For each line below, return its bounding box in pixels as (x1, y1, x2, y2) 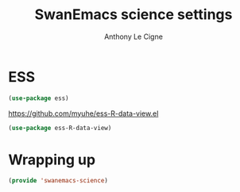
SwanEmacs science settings (34, 6, 233, 24)
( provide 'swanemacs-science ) (8, 177, 109, 185)
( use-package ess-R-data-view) (8, 124, 112, 132)
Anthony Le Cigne (104, 32, 163, 41)
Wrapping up (8, 151, 96, 168)
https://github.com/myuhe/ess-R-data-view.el (8, 109, 159, 118)
